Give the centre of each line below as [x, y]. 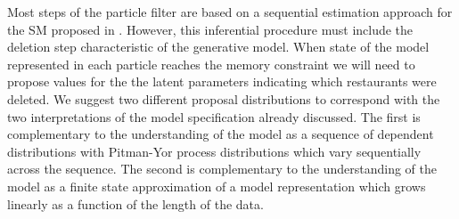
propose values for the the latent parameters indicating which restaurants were [222, 81]
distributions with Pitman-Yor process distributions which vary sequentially [214, 151]
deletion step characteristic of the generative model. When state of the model [218, 47]
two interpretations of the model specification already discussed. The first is [214, 116]
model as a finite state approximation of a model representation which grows [217, 186]
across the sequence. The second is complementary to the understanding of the [222, 169]
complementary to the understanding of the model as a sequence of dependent [221, 134]
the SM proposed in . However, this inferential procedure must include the [210, 29]
